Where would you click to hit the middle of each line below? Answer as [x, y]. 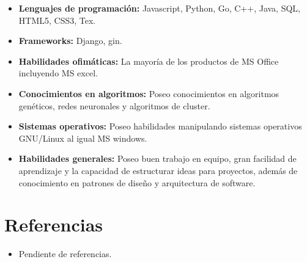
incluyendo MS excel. [58, 73]
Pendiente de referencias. [65, 254]
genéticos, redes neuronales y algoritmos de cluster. [114, 105]
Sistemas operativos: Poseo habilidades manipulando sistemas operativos [160, 126]
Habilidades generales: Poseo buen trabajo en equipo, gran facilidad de [157, 158]
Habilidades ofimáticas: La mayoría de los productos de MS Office [149, 61]
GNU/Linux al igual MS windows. [83, 138]
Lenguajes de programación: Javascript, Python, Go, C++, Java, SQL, [159, 8]
